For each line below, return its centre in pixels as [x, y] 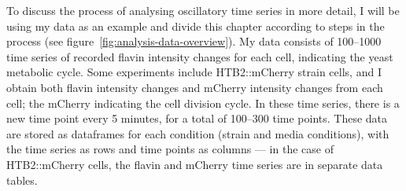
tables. [22, 180]
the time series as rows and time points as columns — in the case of [170, 149]
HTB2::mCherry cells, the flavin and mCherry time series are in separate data [195, 164]
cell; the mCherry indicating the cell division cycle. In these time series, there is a [203, 103]
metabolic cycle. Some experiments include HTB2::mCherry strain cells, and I [194, 72]
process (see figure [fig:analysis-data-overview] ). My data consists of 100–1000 [194, 41]
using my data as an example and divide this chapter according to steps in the [196, 26]
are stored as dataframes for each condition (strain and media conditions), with [198, 133]
